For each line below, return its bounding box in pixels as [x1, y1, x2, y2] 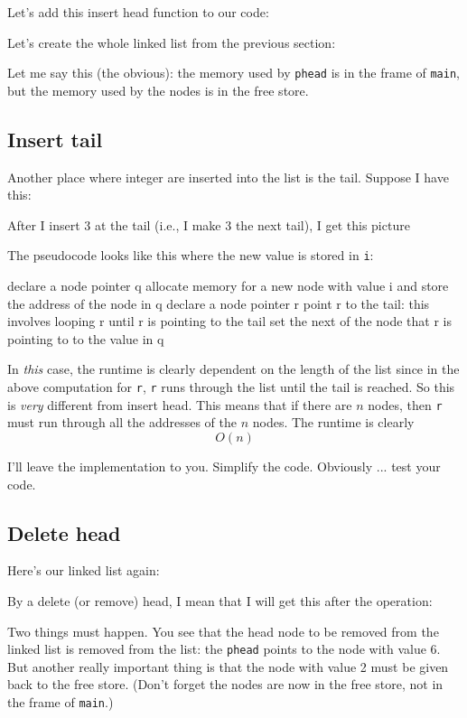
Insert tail [7, 125, 103, 153]
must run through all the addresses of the [7, 413, 237, 432]
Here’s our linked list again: [7, 561, 160, 580]
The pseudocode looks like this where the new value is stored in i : [7, 246, 374, 265]
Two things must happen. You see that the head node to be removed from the [7, 621, 439, 640]
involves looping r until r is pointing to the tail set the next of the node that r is [7, 312, 453, 331]
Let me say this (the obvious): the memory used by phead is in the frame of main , [7, 63, 460, 82]
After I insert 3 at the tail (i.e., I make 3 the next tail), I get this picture [7, 215, 410, 234]
